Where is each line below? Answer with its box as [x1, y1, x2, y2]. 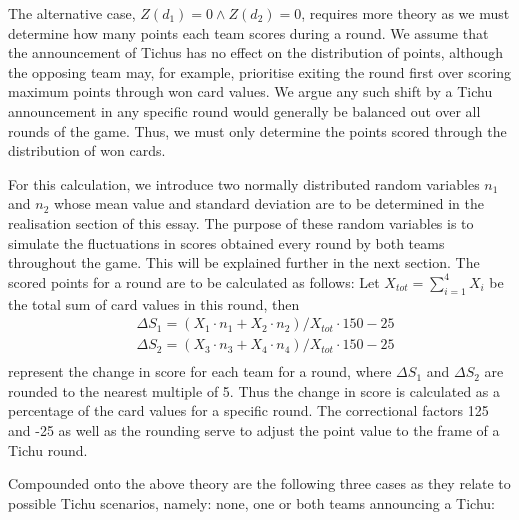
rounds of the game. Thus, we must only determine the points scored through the [8, 120, 507, 141]
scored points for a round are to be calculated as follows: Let [8, 271, 380, 292]
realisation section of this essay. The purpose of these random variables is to [8, 212, 474, 233]
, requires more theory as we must [301, 3, 510, 23]
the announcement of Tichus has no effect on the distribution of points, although [8, 42, 504, 63]
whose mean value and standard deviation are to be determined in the [53, 193, 484, 214]
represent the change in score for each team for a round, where [8, 361, 392, 382]
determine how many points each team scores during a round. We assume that [8, 22, 489, 43]
